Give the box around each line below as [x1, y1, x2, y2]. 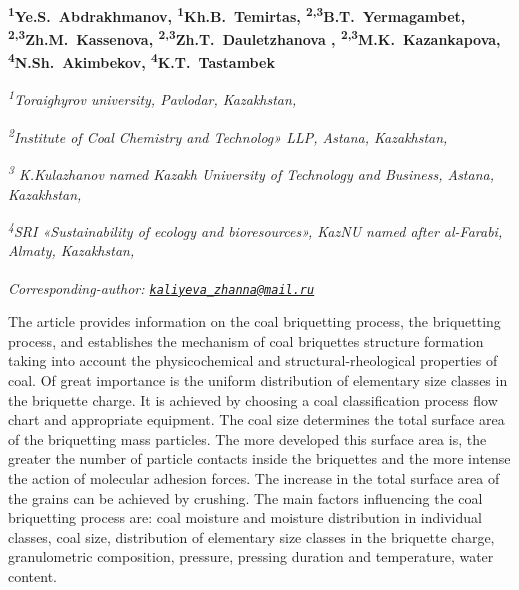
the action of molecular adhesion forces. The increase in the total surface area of [8, 468, 500, 488]
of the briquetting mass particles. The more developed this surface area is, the [8, 428, 487, 449]
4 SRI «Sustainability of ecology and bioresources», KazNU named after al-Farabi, [8, 218, 503, 241]
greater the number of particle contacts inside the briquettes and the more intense [8, 448, 511, 469]
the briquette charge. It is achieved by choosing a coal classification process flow [8, 389, 498, 410]
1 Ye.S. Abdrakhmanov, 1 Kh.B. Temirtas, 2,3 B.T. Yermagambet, [8, 3, 466, 26]
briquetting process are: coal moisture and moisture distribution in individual [8, 507, 482, 528]
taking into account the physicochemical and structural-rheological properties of [8, 350, 498, 371]
